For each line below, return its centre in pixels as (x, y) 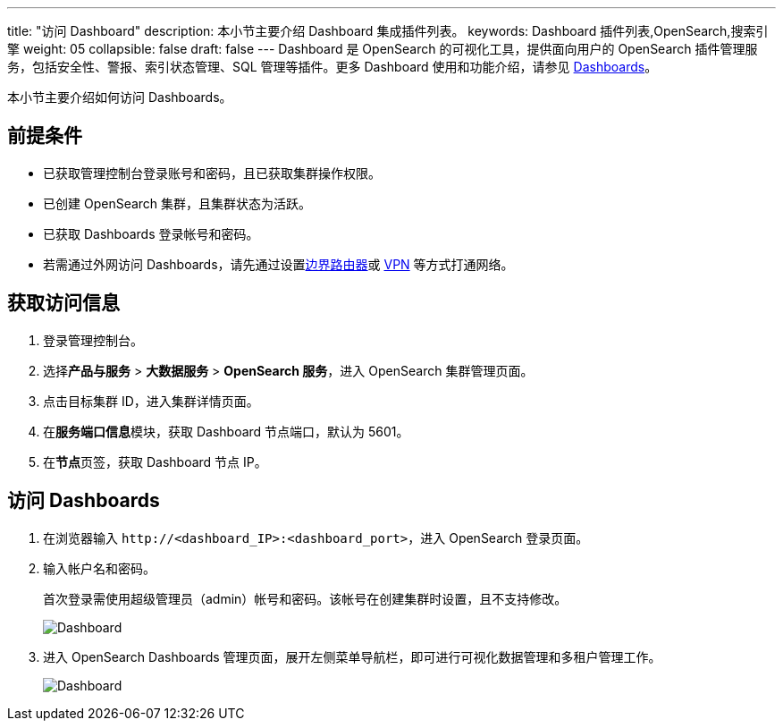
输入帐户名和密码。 (99, 568)
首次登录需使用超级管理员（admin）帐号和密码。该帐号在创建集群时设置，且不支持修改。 (305, 598)
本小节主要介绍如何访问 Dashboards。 (120, 97)
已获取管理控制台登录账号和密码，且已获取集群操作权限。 (212, 173)
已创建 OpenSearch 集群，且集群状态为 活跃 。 (177, 203)
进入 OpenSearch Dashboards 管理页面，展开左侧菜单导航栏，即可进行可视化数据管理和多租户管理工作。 (352, 656)
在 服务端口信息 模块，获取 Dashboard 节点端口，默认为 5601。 (226, 431)
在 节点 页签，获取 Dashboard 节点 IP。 (155, 461)
